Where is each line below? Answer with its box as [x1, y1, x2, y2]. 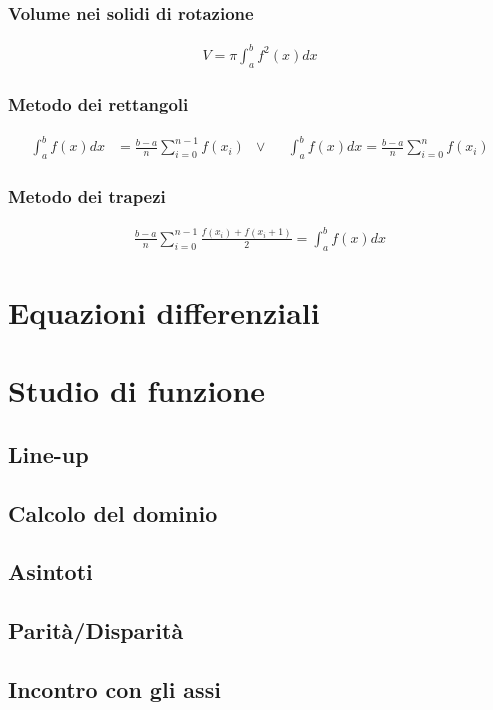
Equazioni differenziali [8, 291, 320, 332]
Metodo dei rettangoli [8, 92, 189, 117]
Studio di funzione [8, 370, 266, 411]
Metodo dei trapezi [8, 184, 166, 209]
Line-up [8, 438, 89, 469]
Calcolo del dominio [8, 497, 218, 528]
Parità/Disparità [8, 615, 184, 646]
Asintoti [8, 556, 93, 587]
